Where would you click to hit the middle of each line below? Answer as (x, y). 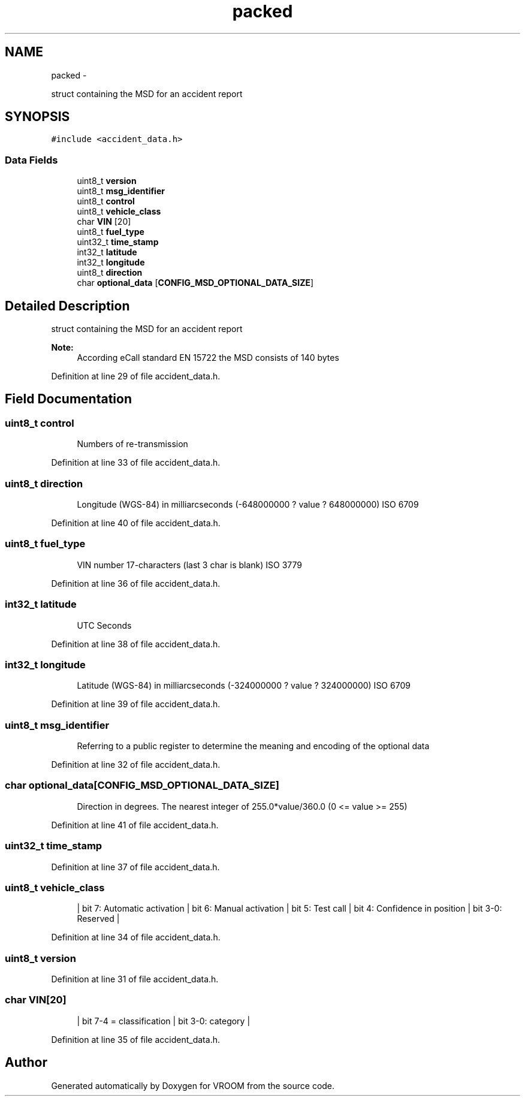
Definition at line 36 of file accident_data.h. (136, 583)
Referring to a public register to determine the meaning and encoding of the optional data (253, 746)
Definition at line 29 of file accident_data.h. (136, 376)
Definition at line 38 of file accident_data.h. (136, 644)
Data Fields (31, 160)
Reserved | (98, 919)
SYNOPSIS (37, 117)
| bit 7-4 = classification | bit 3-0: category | (164, 1021)
